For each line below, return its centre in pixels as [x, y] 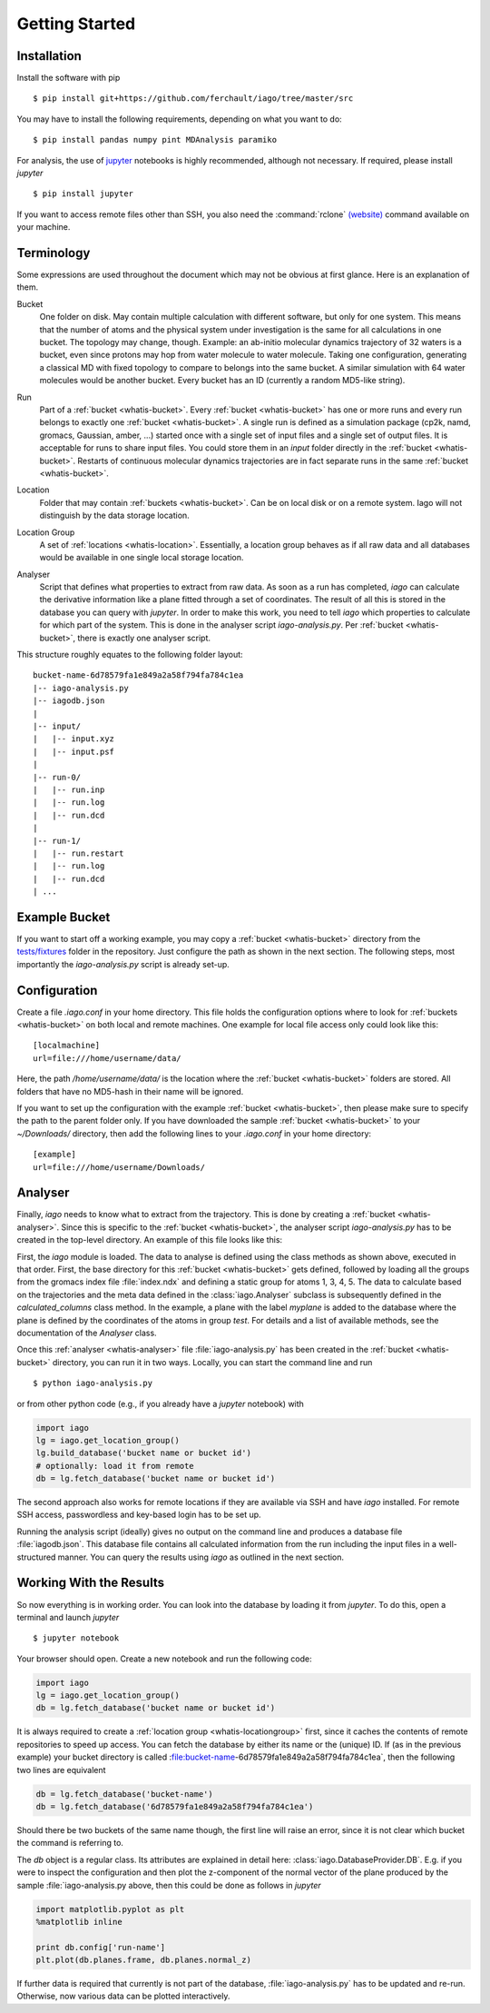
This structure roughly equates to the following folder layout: [130, 655]
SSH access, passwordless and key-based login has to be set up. [139, 1515]
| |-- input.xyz [74, 739]
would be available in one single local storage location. [142, 558]
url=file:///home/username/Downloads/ [119, 1167]
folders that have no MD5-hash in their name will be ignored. [130, 1091]
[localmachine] [67, 1046]
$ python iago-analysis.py [93, 1383]
